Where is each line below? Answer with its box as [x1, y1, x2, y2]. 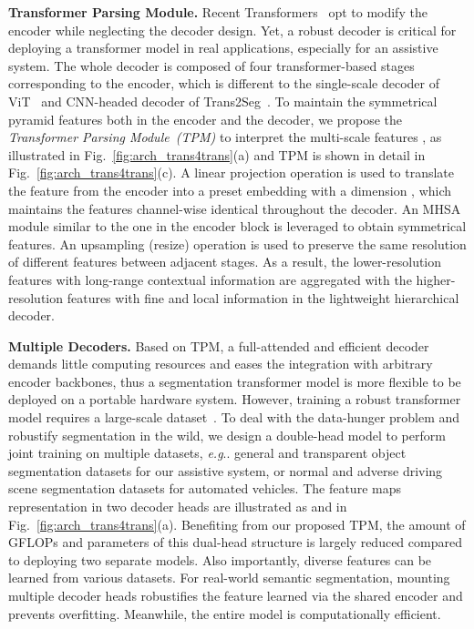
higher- [416, 269, 456, 289]
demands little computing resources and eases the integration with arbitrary [8, 354, 433, 373]
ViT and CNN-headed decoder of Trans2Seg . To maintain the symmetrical [8, 91, 438, 110]
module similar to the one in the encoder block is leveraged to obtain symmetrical [8, 217, 467, 236]
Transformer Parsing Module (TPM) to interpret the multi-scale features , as [8, 127, 442, 147]
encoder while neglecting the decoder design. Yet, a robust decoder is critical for [8, 20, 457, 39]
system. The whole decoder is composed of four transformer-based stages [8, 56, 415, 75]
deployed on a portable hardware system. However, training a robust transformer [8, 390, 461, 409]
